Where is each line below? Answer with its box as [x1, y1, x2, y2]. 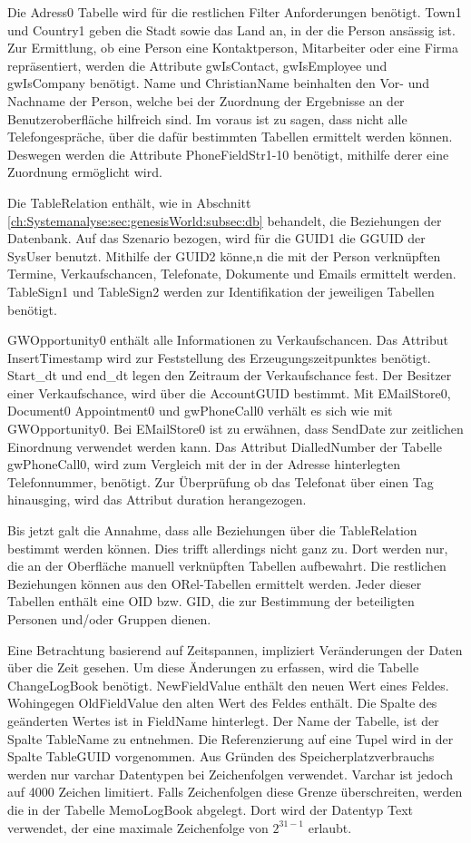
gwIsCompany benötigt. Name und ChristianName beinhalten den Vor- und [7, 74, 429, 93]
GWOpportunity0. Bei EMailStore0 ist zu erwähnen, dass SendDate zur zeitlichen [7, 419, 464, 438]
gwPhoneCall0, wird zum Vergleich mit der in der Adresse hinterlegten [7, 455, 401, 474]
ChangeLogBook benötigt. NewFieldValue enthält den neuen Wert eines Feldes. [7, 675, 449, 694]
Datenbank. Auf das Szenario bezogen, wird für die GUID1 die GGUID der [7, 229, 426, 248]
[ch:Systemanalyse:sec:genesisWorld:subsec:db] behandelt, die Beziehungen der [7, 211, 442, 230]
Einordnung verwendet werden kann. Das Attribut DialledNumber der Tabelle [7, 436, 442, 456]
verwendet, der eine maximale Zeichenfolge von [7, 818, 269, 837]
